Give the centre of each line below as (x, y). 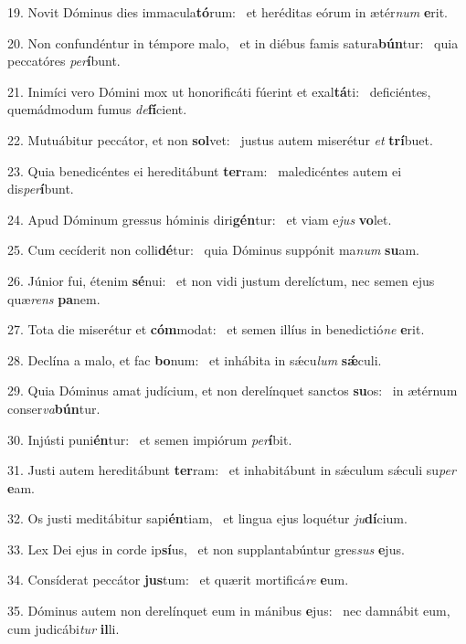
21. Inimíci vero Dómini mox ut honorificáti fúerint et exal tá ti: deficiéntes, (219, 91)
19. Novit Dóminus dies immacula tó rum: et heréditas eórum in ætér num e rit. (228, 12)
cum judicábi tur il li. (64, 628)
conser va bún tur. (54, 408)
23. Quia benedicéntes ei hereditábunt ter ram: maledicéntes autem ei (205, 170)
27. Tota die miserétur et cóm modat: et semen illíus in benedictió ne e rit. (216, 329)
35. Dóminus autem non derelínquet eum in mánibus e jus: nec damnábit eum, (229, 611)
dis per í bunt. (41, 189)
